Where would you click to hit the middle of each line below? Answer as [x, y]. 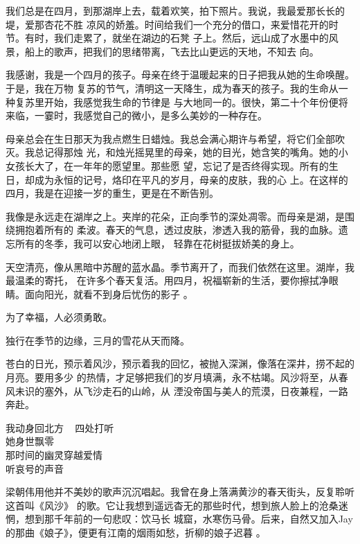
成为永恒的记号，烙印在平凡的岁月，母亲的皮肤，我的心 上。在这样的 [191, 179]
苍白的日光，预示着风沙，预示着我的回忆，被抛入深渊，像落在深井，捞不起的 [180, 363]
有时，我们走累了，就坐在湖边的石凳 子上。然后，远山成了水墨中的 [177, 38]
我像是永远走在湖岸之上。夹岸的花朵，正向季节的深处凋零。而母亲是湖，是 [175, 216]
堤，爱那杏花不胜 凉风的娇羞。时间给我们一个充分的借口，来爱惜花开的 [167, 24]
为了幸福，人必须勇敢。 [59, 317]
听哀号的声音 [35, 468]
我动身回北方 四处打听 [60, 427]
